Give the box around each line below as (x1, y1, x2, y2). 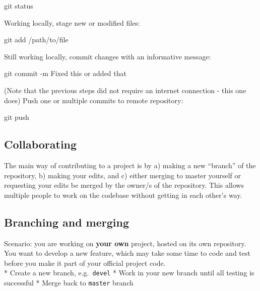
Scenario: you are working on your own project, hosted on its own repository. (4, 238, 246, 248)
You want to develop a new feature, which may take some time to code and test (4, 248, 250, 258)
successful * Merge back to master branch (4, 277, 134, 287)
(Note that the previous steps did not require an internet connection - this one (4, 85, 246, 95)
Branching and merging (4, 214, 129, 230)
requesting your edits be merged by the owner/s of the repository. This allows (4, 180, 244, 190)
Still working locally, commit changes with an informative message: (4, 51, 211, 61)
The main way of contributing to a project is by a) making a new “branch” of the (4, 160, 256, 170)
